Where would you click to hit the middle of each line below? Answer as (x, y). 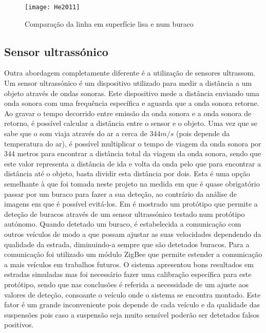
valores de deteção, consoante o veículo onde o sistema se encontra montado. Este (132, 294)
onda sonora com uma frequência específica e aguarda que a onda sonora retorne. (132, 103)
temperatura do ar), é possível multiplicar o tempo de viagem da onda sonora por (133, 143)
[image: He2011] (52, 7)
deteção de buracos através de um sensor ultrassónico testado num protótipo (125, 214)
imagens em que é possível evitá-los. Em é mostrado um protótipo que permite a (131, 204)
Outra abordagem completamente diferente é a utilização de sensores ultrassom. (130, 73)
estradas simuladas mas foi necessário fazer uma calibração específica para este (128, 274)
